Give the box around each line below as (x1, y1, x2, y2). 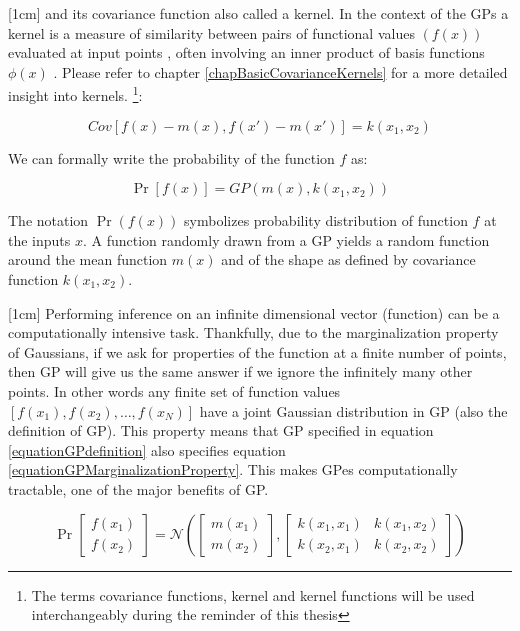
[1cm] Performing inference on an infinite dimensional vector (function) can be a (8, 302, 500, 323)
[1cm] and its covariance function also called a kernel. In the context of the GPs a (8, 3, 509, 23)
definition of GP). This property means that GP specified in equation (8, 420, 434, 441)
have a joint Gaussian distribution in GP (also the (199, 400, 508, 421)
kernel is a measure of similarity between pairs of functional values (8, 22, 415, 43)
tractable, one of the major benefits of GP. (8, 478, 269, 499)
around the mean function (8, 249, 168, 270)
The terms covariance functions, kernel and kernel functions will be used (31, 584, 475, 605)
